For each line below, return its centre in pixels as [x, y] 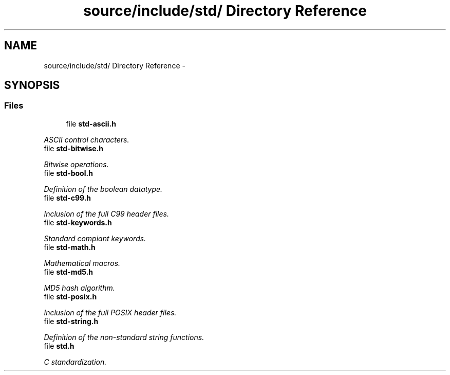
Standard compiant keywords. [95, 238]
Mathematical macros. [82, 263]
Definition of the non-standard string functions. [124, 337]
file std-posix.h [70, 296]
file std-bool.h [68, 173]
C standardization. [75, 362]
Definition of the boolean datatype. [103, 189]
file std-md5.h [69, 272]
